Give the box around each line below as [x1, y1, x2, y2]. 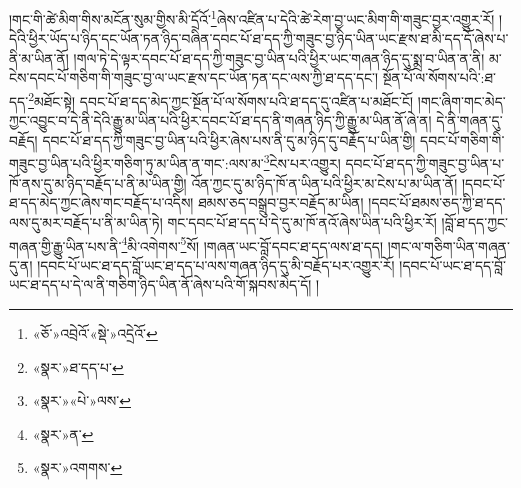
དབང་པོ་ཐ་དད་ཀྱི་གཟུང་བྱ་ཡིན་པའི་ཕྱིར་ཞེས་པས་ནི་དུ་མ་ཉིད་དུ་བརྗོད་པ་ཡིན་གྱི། [42, 129, 416, 150]
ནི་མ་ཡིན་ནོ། [9, 47, 69, 68]
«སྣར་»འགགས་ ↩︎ [32, 457, 123, 478]
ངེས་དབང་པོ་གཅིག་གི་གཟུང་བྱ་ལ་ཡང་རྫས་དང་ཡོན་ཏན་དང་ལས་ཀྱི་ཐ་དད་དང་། [9, 67, 379, 88]
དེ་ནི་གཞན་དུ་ [436, 110, 503, 131]
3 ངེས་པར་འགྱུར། [263, 150, 341, 174]
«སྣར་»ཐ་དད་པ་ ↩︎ [32, 356, 124, 377]
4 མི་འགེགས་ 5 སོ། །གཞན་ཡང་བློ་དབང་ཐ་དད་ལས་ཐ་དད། [121, 232, 384, 256]
